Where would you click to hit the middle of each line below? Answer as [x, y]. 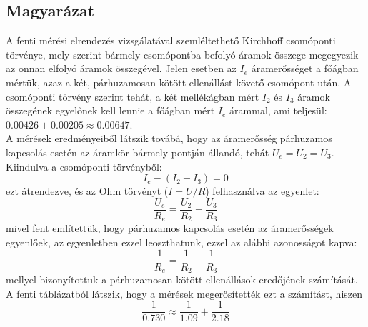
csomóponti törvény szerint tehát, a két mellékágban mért [133, 96]
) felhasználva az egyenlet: [262, 191]
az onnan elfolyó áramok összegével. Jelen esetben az [121, 68]
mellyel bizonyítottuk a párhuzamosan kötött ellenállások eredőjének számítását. [182, 279]
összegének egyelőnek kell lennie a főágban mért [110, 110]
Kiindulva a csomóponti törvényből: [84, 166]
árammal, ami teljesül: [278, 110]
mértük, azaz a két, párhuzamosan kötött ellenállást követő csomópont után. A [179, 82]
